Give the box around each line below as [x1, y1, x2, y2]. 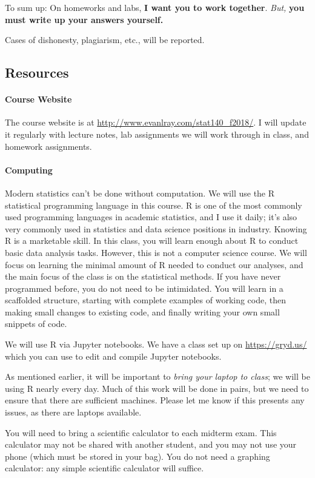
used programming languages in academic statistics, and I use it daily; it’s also [5, 210, 297, 223]
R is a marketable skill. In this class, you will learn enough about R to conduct [5, 234, 299, 247]
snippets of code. [5, 317, 67, 330]
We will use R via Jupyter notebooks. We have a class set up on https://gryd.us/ [5, 338, 307, 351]
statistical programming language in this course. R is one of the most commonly [5, 198, 302, 211]
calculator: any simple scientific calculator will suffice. [5, 462, 204, 474]
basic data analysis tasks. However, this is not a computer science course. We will [5, 246, 307, 258]
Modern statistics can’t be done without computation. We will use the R [5, 186, 275, 199]
